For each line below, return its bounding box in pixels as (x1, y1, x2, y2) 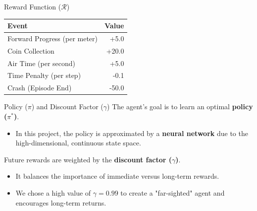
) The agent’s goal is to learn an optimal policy (107, 101, 253, 112)
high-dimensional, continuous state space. (15, 138, 141, 148)
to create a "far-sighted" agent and (120, 187, 225, 198)
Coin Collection (7, 45, 54, 56)
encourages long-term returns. (15, 197, 106, 208)
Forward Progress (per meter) (7, 33, 98, 43)
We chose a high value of (15, 187, 91, 198)
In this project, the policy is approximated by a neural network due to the (15, 128, 248, 138)
